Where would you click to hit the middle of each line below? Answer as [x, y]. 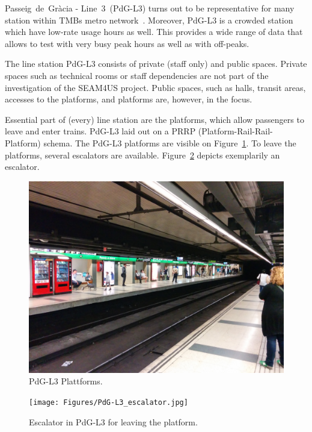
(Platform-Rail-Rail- [235, 131]
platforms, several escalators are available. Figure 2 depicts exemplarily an [142, 155]
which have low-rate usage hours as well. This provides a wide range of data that [154, 32]
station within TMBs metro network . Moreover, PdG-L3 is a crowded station [149, 20]
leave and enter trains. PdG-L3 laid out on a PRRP [100, 131]
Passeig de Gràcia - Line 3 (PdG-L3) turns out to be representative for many [150, 8]
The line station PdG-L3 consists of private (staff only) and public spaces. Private [156, 64]
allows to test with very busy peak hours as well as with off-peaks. [127, 43]
